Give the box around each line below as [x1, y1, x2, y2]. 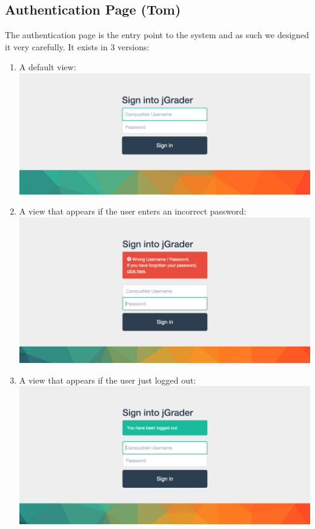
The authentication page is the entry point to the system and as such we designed [5, 28, 310, 41]
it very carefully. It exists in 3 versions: [5, 40, 150, 53]
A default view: [19, 61, 76, 73]
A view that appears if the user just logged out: [19, 373, 196, 386]
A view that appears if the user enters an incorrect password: [19, 205, 247, 218]
